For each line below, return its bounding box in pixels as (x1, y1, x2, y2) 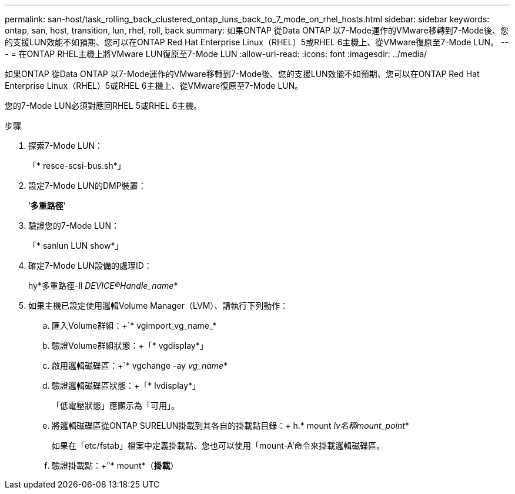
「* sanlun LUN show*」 (28, 241, 123, 251)
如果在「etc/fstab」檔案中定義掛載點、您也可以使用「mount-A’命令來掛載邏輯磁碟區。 (52, 440, 385, 450)
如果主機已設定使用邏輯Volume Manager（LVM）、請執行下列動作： (28, 301, 289, 311)
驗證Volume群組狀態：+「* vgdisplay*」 (52, 341, 208, 351)
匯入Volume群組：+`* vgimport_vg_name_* (52, 321, 217, 331)
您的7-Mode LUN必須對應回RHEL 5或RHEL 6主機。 (5, 101, 202, 111)
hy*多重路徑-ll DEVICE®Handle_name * (28, 281, 178, 291)
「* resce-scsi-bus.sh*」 (28, 161, 126, 171)
